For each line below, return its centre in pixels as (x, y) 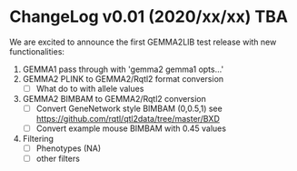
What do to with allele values (90, 88)
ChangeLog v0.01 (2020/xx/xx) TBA (149, 17)
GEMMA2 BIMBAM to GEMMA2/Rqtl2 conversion (114, 99)
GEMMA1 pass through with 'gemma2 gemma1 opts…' (123, 69)
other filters (58, 159)
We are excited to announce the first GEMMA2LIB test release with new (143, 42)
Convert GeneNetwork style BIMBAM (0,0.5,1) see (129, 108)
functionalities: (37, 51)
